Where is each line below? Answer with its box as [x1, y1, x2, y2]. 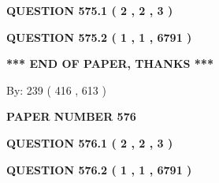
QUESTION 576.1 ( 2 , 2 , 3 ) [6, 134, 173, 151]
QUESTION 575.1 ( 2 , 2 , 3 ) [6, 2, 173, 18]
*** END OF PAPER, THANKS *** [6, 55, 213, 72]
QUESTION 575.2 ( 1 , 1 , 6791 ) [6, 28, 192, 45]
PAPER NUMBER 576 [6, 108, 136, 125]
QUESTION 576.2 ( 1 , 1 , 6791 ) [6, 161, 192, 177]
